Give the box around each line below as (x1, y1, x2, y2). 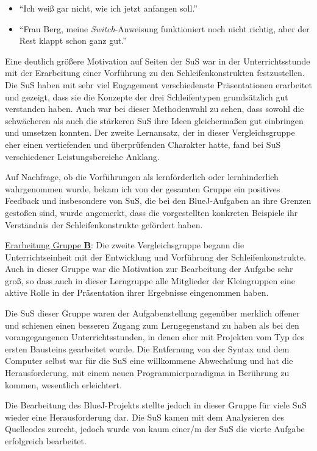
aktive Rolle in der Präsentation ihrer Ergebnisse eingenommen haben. (5, 286, 269, 299)
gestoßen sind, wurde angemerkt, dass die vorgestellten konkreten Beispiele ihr (5, 206, 298, 219)
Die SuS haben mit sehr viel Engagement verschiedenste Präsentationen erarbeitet (5, 78, 312, 91)
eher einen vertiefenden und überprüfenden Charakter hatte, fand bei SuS (5, 138, 281, 150)
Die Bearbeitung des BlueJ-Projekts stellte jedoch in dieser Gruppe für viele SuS (5, 399, 307, 411)
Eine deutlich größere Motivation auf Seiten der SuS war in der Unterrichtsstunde (5, 54, 310, 67)
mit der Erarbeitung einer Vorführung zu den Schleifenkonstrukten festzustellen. (5, 66, 305, 79)
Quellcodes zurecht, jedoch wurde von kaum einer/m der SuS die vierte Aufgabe (5, 422, 305, 435)
